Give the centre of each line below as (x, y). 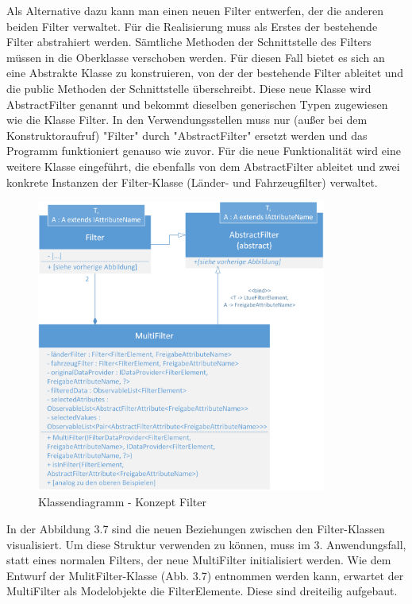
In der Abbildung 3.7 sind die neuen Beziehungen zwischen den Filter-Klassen (196, 528)
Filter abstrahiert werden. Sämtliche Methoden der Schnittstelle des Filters (189, 42)
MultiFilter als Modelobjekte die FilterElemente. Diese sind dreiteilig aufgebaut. (202, 591)
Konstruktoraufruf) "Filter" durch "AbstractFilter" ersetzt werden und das (187, 135)
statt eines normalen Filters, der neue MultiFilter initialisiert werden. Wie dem (199, 560)
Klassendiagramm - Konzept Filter (122, 502)
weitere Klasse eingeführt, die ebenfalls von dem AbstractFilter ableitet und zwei (203, 166)
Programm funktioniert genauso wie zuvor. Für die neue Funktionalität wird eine (204, 151)
